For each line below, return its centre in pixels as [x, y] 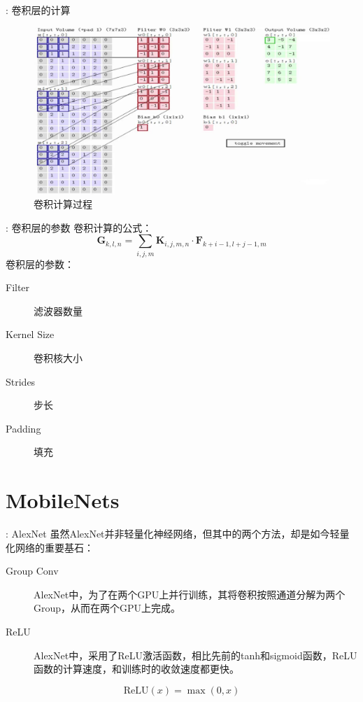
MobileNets [63, 500]
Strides [21, 381]
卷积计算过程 [63, 204]
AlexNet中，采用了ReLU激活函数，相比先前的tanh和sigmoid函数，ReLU [195, 655]
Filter [18, 287]
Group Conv [32, 571]
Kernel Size [30, 334]
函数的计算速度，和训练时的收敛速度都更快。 [136, 669]
